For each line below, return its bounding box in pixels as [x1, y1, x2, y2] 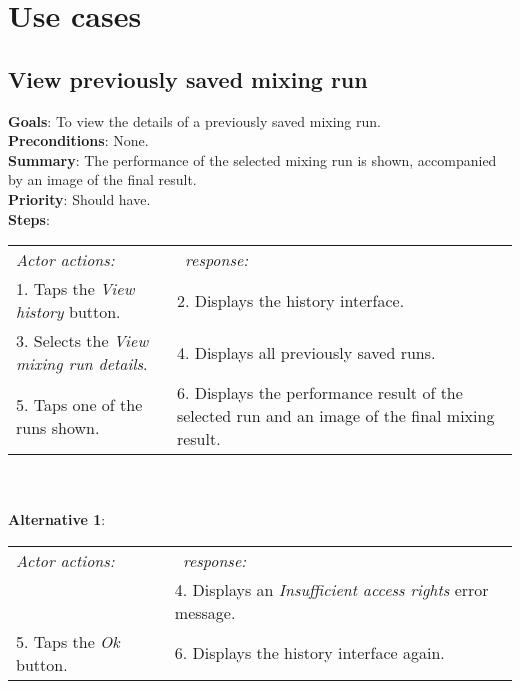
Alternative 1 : [8, 509, 106, 530]
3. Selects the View [16, 329, 149, 353]
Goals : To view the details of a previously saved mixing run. [8, 110, 381, 131]
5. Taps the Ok [16, 629, 120, 653]
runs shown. [16, 415, 100, 439]
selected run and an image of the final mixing [176, 404, 495, 428]
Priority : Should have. [8, 188, 151, 209]
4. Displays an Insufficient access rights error [174, 577, 489, 601]
